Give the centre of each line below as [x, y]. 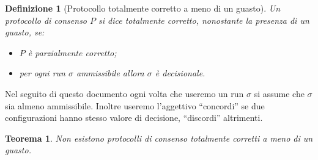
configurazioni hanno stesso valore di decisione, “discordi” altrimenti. [134, 118]
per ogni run [42, 73]
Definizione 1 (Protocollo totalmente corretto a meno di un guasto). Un [143, 8]
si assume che [279, 93]
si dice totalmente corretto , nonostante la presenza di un [204, 20]
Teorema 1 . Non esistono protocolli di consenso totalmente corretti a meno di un [159, 138]
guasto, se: [25, 32]
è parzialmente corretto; [72, 52]
